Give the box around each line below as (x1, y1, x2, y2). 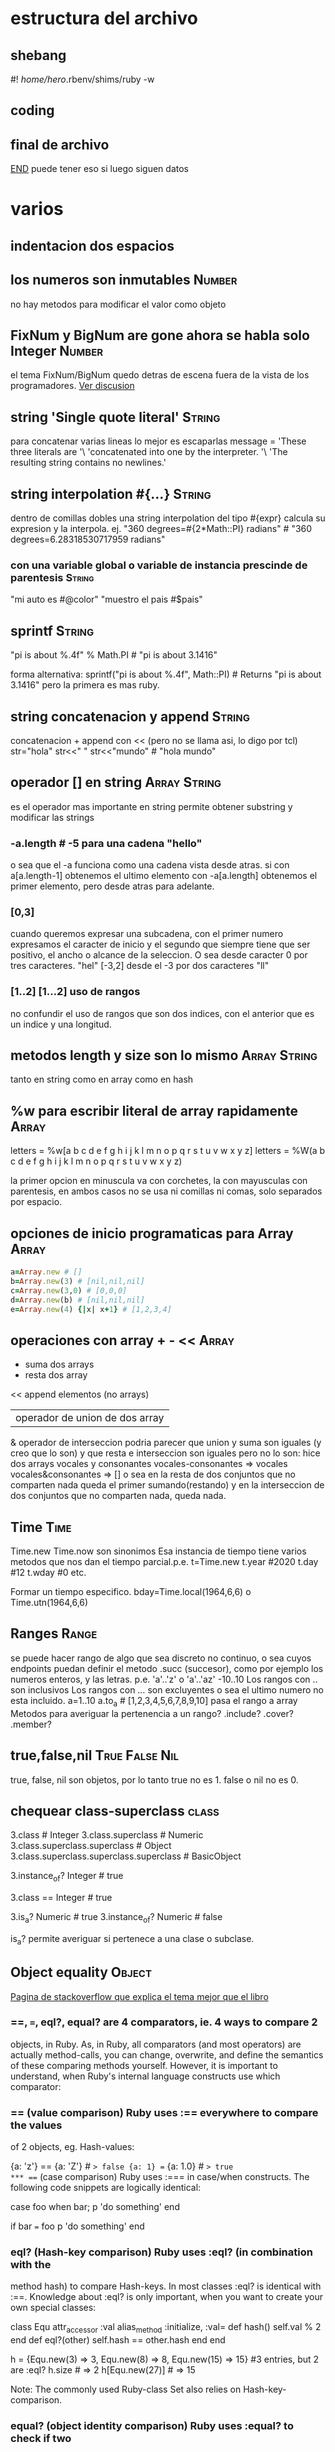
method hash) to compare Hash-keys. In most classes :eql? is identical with (10, 2280, 322, 2292)
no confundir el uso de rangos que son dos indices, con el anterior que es (10, 1007, 315, 1019)
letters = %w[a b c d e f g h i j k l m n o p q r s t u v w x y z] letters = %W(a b (10, 1145, 326, 1157)
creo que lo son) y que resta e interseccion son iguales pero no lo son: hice (10, 1447, 321, 1459)
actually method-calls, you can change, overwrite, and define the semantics (10, 2048, 324, 2061)
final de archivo (10, 136, 110, 153)
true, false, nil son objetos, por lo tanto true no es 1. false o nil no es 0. (10, 1773, 299, 1786)
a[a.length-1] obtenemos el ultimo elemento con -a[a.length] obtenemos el (10, 870, 318, 882)
